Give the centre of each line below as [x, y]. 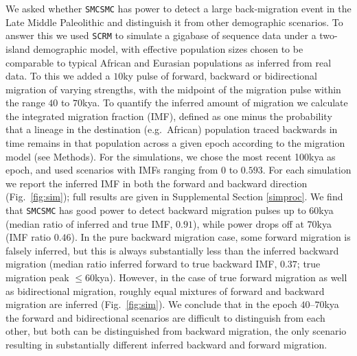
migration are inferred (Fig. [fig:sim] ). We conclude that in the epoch [151, 304]
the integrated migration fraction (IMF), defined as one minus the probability [169, 116]
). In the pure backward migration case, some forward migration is [211, 237]
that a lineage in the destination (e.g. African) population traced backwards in [172, 129]
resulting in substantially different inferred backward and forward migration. [166, 345]
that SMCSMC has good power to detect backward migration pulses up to [156, 210]
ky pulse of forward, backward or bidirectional [220, 76]
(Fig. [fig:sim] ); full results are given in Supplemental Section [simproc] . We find [174, 197]
